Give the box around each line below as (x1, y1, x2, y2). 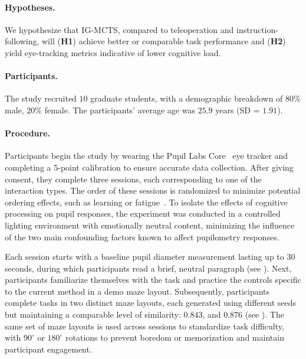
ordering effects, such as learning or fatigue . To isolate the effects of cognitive (5, 195, 288, 208)
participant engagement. (5, 342, 92, 355)
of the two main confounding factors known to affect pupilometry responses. (5, 230, 279, 243)
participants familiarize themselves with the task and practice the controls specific (5, 273, 301, 286)
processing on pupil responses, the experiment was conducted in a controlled (5, 207, 281, 220)
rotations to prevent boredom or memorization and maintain (65, 331, 284, 344)
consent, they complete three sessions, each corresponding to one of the (5, 172, 262, 185)
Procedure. (5, 127, 51, 139)
